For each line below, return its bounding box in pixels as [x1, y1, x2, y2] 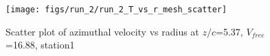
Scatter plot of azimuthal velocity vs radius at [5, 24, 199, 38]
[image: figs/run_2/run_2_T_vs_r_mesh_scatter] [5, 5, 227, 14]
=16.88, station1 [5, 38, 75, 52]
